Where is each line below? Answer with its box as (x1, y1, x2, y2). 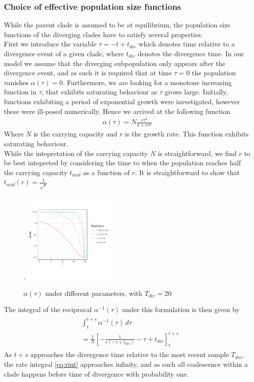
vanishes (4, 77, 29, 87)
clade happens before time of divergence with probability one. (4, 368, 189, 379)
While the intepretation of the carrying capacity (4, 148, 148, 158)
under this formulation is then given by (122, 304, 240, 315)
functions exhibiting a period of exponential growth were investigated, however (4, 96, 240, 106)
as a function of (83, 167, 130, 177)
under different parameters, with (45, 288, 142, 298)
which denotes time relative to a (139, 39, 235, 49)
